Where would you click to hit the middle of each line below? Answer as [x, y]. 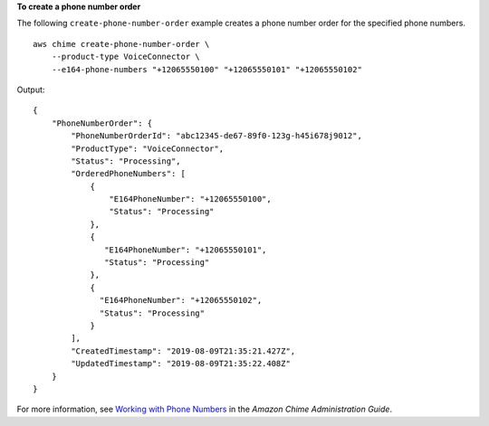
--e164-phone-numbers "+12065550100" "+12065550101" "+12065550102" [206, 69]
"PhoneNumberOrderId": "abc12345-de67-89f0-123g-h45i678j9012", [216, 136]
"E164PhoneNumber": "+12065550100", [190, 199]
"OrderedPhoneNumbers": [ [128, 174]
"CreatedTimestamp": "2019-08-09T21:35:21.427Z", [183, 351]
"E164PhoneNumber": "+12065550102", [181, 300]
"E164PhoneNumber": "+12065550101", [186, 250]
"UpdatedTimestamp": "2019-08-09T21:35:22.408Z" [181, 364]
